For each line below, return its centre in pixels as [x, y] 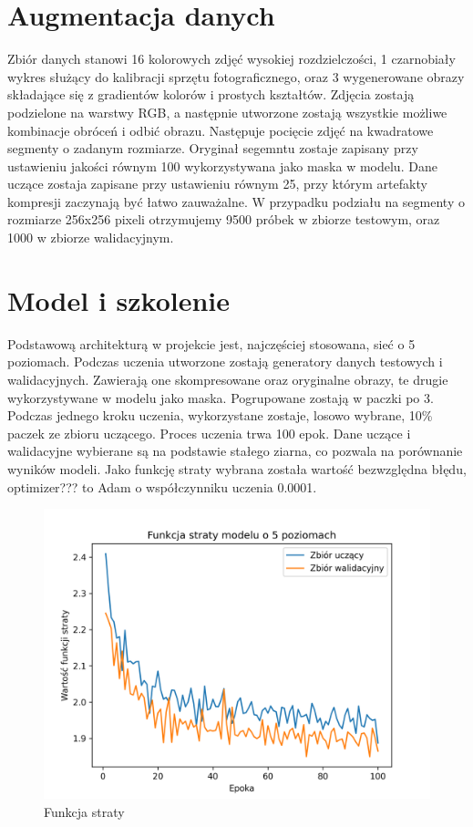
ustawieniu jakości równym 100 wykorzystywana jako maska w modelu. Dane [222, 165]
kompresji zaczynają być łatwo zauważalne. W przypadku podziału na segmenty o [236, 201]
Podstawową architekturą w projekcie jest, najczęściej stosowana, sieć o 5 [211, 343]
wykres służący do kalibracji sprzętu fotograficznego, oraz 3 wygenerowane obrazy [236, 76]
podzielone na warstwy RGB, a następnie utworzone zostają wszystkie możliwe [227, 112]
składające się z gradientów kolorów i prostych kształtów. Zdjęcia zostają [211, 94]
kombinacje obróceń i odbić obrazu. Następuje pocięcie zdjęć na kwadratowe [221, 130]
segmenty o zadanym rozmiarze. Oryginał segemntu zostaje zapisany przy [213, 148]
